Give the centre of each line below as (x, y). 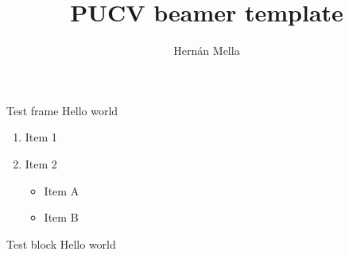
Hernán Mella (207, 50)
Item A (62, 190)
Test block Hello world (61, 243)
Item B (61, 217)
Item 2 (41, 163)
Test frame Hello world (62, 110)
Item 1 (41, 137)
